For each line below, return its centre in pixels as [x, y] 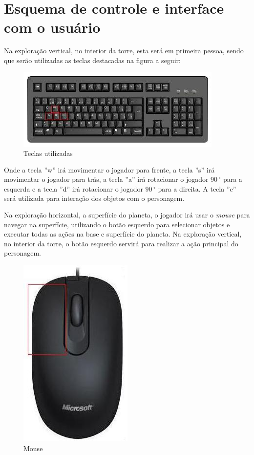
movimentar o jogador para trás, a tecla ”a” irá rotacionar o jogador [106, 179]
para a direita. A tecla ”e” [197, 188]
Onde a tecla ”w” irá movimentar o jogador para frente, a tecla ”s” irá [109, 169]
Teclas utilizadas [48, 153]
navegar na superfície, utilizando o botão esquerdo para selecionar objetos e [117, 224]
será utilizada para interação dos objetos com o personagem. [94, 198]
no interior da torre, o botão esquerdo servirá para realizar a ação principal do [121, 243]
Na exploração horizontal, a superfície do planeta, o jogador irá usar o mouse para [127, 215]
